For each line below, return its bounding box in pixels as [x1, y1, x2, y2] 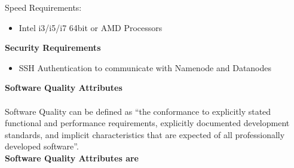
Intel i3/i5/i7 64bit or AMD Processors [19, 21, 163, 33]
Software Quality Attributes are [5, 151, 139, 164]
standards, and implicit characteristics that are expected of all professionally [5, 128, 285, 140]
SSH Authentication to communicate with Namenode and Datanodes [19, 61, 272, 74]
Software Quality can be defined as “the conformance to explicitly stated [5, 105, 271, 117]
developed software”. [5, 140, 79, 152]
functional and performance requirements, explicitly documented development [5, 117, 290, 129]
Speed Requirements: [5, 1, 82, 13]
